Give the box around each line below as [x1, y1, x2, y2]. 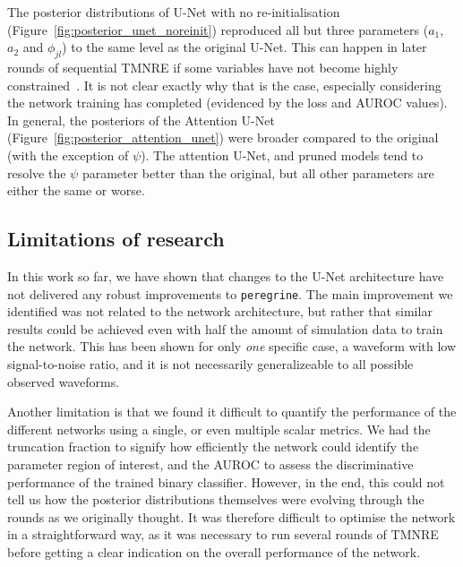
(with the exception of [7, 145, 129, 164]
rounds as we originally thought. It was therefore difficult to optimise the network [7, 507, 456, 526]
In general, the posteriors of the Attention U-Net [7, 110, 275, 129]
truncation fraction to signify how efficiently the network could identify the [7, 437, 419, 456]
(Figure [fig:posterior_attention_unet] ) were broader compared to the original [7, 128, 439, 147]
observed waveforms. [7, 372, 120, 391]
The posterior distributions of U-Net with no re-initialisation [7, 3, 340, 21]
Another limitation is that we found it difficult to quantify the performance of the [7, 402, 457, 421]
